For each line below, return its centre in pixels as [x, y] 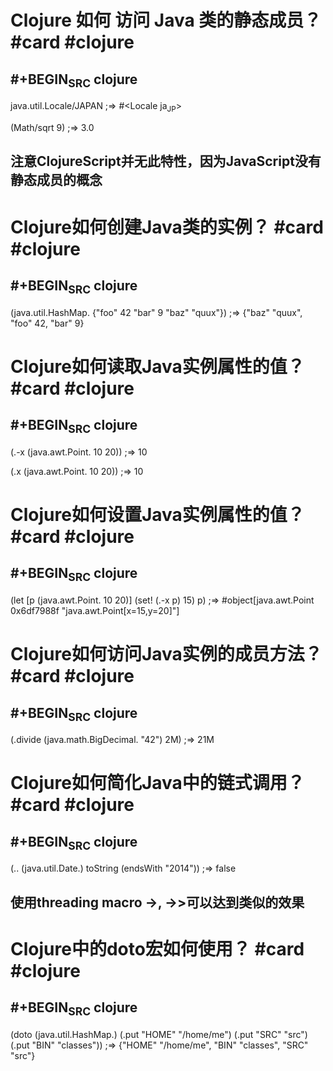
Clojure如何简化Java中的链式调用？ [157, 783]
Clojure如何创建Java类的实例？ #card [167, 227]
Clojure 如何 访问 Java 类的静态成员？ [166, 20]
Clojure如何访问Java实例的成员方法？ [166, 654]
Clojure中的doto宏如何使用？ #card [157, 948]
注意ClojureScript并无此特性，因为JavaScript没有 [166, 161]
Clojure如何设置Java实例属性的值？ [157, 514]
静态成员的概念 [56, 180]
